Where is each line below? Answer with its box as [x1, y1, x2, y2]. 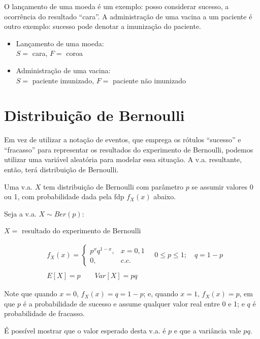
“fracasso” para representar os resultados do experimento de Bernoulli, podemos [4, 144, 253, 155]
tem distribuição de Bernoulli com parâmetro [43, 181, 184, 192]
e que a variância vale [174, 325, 241, 335]
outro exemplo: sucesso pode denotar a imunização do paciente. [4, 21, 202, 32]
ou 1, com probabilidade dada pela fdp [4, 191, 124, 202]
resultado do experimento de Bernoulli [21, 225, 141, 236]
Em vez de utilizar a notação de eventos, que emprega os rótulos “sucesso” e [4, 134, 241, 145]
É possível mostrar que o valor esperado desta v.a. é [4, 325, 166, 335]
